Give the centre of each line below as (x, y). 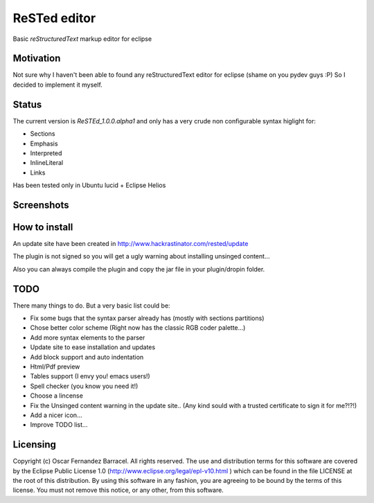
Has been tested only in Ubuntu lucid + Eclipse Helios (89, 185)
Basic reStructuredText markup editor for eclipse (82, 39)
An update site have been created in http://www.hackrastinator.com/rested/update (131, 244)
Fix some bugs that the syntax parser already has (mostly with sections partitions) (147, 318)
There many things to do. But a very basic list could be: (91, 306)
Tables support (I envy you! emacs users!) (90, 376)
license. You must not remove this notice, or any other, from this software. (118, 490)
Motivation (37, 59)
